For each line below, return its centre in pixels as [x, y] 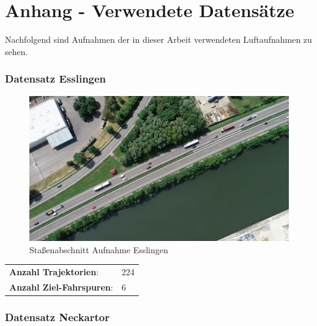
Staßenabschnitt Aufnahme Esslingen [99, 249]
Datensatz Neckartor [57, 317]
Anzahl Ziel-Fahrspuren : [61, 287]
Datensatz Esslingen [56, 79]
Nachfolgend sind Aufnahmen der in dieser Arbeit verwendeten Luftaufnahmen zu [158, 39]
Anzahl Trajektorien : [54, 272]
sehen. [17, 51]
